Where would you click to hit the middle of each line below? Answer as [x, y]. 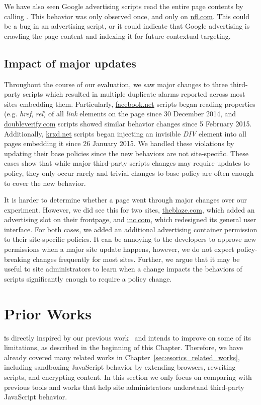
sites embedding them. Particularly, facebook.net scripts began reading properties [130, 104]
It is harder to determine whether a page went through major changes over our [126, 200]
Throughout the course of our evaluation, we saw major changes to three [116, 84]
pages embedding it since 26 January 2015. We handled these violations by [119, 143]
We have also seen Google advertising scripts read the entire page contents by [124, 6]
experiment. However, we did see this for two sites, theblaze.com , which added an [129, 209]
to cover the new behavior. [45, 183]
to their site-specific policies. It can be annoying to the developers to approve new [130, 239]
